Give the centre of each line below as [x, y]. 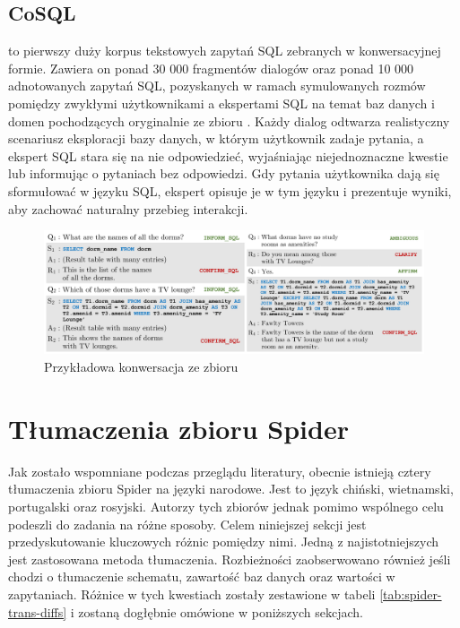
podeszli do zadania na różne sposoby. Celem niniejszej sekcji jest [187, 524]
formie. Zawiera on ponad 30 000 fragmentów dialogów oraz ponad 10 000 [211, 68]
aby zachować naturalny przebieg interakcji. [128, 208]
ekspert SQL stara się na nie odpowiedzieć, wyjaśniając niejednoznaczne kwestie [228, 155]
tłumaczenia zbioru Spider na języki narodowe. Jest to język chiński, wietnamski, [231, 489]
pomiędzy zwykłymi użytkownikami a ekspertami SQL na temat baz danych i [221, 103]
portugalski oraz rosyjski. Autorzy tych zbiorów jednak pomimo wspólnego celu [226, 506]
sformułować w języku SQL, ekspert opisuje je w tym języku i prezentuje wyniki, [230, 190]
